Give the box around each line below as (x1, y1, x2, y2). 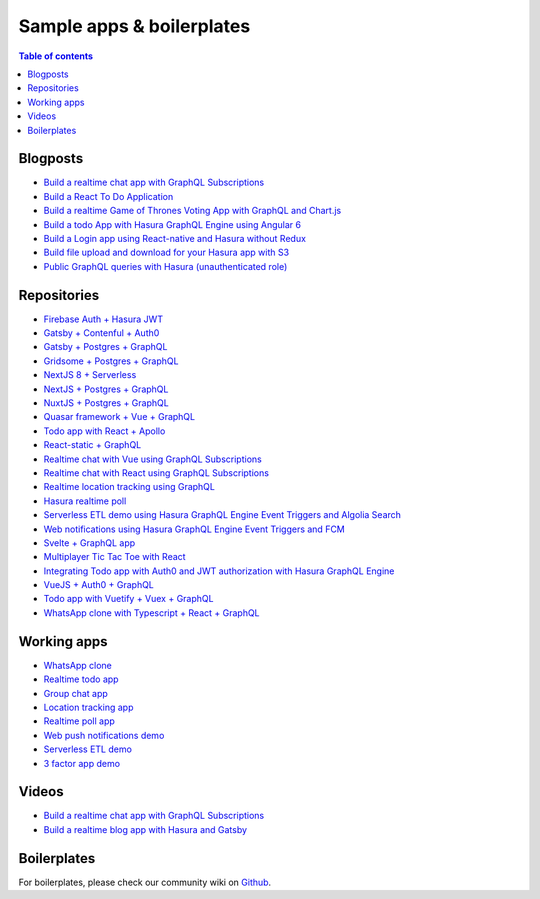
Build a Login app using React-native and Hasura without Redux (43, 232, 307, 244)
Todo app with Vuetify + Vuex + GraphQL (43, 593, 214, 605)
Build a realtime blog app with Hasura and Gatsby (43, 823, 248, 835)
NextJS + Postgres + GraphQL (43, 383, 169, 395)
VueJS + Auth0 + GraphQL (43, 579, 155, 591)
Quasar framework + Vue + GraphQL (43, 411, 195, 423)
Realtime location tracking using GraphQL (43, 481, 215, 493)
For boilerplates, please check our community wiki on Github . (18, 876, 272, 888)
